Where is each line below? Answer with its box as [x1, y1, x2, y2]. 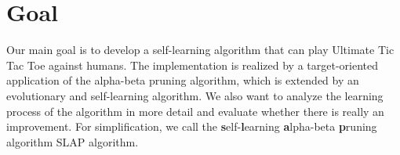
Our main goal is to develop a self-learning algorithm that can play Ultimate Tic [6, 41, 395, 58]
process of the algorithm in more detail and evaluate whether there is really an [6, 103, 384, 119]
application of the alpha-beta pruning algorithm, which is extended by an [6, 72, 359, 88]
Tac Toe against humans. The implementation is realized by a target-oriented [6, 56, 378, 73]
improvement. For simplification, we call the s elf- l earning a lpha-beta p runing [6, 118, 377, 135]
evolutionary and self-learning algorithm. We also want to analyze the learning [6, 87, 384, 103]
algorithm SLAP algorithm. [6, 133, 139, 150]
